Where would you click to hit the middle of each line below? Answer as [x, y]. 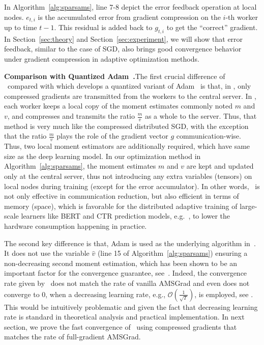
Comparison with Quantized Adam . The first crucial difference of [115, 76]
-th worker [242, 17]
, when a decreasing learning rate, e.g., [106, 294]
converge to [22, 294]
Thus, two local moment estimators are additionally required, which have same [127, 146]
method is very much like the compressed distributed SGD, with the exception [126, 126]
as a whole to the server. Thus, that [201, 116]
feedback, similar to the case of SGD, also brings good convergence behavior [123, 49]
